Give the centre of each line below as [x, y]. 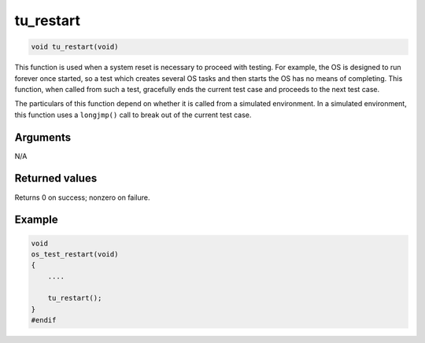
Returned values [56, 178]
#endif [44, 320]
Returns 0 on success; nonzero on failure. [82, 197]
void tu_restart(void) [75, 47]
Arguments [43, 137]
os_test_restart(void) [75, 254]
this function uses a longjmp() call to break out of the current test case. [133, 115]
